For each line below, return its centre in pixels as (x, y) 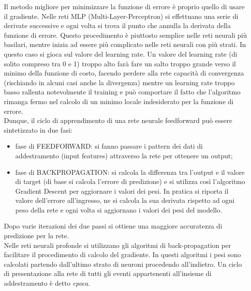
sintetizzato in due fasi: (38, 130)
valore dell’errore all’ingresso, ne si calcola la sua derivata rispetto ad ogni (125, 200)
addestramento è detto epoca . (47, 283)
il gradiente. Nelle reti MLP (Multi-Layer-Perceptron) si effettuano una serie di (121, 16)
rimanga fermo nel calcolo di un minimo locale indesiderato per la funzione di (119, 101)
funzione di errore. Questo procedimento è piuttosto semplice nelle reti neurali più (125, 35)
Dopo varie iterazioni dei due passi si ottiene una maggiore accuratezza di (113, 226)
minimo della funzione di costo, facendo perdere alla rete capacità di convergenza (124, 73)
